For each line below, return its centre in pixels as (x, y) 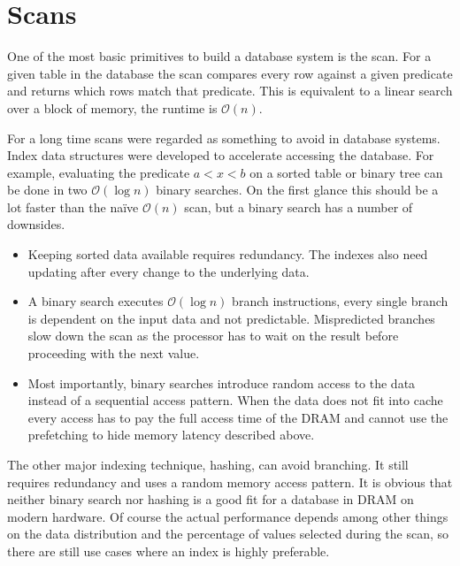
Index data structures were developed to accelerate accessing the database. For (221, 155)
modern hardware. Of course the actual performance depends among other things (228, 516)
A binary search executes (96, 301)
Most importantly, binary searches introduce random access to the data (222, 382)
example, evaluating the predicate (99, 172)
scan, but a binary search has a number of (299, 207)
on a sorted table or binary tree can (346, 172)
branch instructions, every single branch (340, 301)
